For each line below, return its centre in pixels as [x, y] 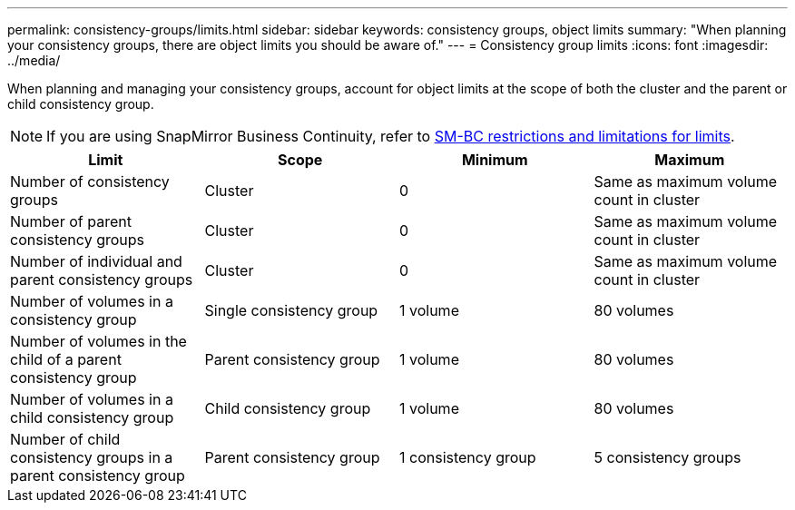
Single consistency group [291, 310]
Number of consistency [90, 181]
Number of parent [71, 221]
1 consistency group [468, 457]
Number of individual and [96, 261]
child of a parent [66, 359]
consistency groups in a [92, 457]
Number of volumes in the [98, 341]
